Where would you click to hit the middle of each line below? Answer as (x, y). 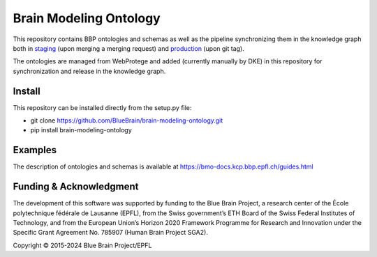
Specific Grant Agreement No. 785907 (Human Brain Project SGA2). (111, 233)
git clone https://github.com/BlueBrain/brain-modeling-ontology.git (127, 120)
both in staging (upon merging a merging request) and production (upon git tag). (128, 48)
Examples (35, 150)
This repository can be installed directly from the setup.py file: (102, 107)
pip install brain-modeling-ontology (81, 130)
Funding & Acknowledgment (76, 187)
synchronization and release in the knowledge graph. (89, 71)
